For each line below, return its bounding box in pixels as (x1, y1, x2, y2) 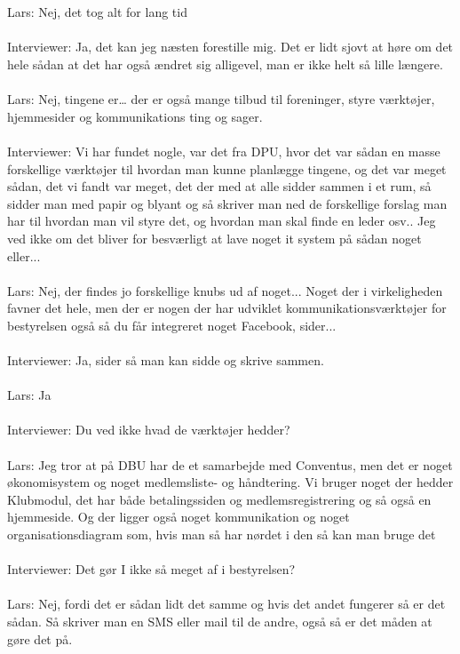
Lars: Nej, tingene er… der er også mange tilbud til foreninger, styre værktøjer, (7, 90, 435, 108)
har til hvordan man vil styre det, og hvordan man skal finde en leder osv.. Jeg (7, 211, 436, 230)
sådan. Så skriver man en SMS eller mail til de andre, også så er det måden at (7, 611, 432, 630)
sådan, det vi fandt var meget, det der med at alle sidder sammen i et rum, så (7, 177, 432, 195)
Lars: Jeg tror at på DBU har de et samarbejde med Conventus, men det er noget (7, 455, 453, 474)
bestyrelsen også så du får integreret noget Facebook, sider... (7, 315, 337, 334)
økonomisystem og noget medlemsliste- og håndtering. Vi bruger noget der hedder (7, 473, 454, 491)
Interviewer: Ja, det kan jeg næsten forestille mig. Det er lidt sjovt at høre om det (7, 37, 454, 56)
